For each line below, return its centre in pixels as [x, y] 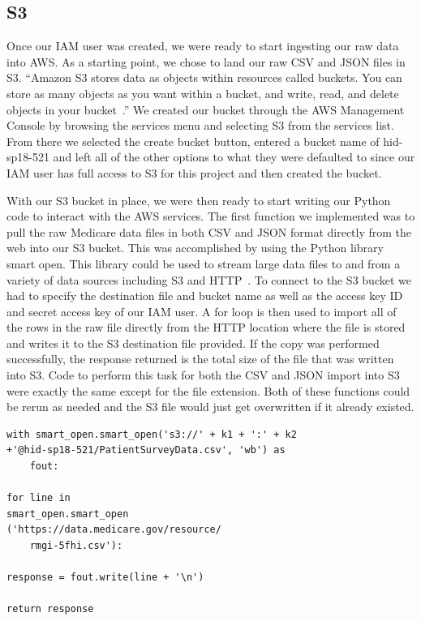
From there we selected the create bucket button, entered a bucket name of [193, 141]
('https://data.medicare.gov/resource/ [114, 530]
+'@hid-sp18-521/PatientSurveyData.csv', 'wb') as [146, 450]
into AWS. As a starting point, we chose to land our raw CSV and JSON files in [206, 61]
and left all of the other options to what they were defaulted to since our [234, 157]
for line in [39, 498]
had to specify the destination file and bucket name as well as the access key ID [205, 296]
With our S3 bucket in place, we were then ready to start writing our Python [199, 200]
